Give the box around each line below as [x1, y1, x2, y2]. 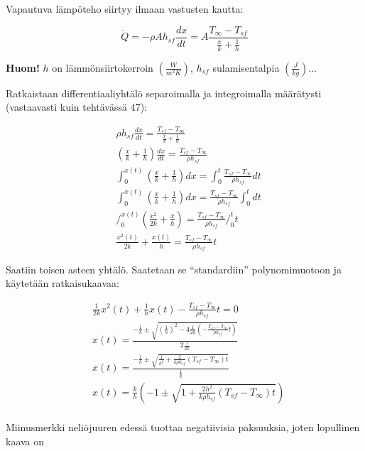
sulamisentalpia [212, 60, 280, 75]
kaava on [6, 433, 45, 448]
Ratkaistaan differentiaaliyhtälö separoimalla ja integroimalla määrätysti [6, 85, 322, 100]
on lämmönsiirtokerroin [52, 60, 153, 75]
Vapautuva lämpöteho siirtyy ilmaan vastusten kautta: [6, 1, 244, 16]
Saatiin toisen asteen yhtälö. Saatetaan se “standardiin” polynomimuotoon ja [6, 261, 342, 276]
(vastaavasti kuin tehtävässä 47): [6, 99, 148, 114]
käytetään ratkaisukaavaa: [6, 276, 119, 290]
